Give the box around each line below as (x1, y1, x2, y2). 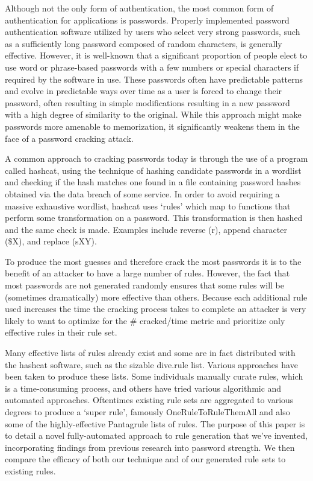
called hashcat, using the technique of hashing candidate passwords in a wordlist (5, 164, 302, 176)
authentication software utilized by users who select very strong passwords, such (5, 25, 300, 38)
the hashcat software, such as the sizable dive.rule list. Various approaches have (5, 358, 298, 371)
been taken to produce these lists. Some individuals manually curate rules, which (5, 370, 303, 383)
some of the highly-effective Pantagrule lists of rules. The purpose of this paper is (5, 417, 305, 430)
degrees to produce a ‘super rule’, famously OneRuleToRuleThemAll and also (5, 406, 290, 418)
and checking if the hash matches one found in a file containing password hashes (5, 176, 301, 188)
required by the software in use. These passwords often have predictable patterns (5, 72, 303, 85)
